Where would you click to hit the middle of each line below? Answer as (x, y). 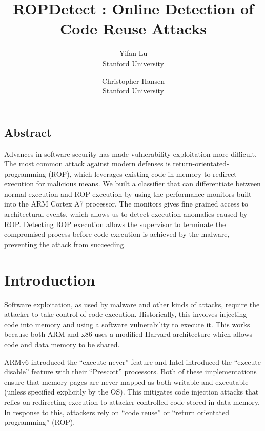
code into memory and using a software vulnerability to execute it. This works (127, 324)
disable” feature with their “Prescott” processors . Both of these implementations (130, 372)
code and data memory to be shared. (62, 344)
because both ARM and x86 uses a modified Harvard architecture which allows (128, 334)
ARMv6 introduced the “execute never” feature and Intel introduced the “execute (132, 361)
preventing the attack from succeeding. (65, 244)
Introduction (50, 279)
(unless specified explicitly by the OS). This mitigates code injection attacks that (131, 392)
